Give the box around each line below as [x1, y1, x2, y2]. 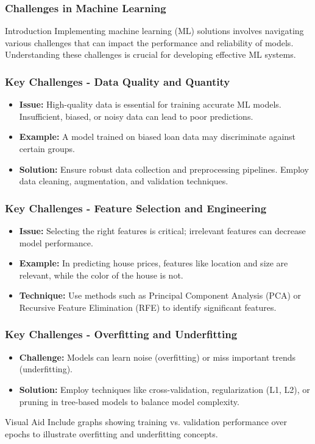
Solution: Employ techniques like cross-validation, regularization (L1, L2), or [19, 383, 310, 395]
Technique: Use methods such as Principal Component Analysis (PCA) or [19, 289, 302, 302]
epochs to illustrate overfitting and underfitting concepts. [5, 427, 218, 440]
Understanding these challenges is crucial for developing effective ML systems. [5, 48, 296, 61]
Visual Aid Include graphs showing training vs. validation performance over [5, 415, 287, 428]
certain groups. [19, 142, 75, 154]
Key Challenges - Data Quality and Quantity [5, 74, 230, 89]
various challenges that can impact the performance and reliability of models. [5, 36, 294, 49]
